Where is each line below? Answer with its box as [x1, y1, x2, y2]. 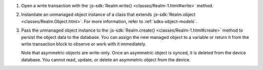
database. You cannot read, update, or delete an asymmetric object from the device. [21, 56, 191, 63]
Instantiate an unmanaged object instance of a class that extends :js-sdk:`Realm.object [21, 12, 196, 17]
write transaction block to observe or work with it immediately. [21, 41, 147, 47]
